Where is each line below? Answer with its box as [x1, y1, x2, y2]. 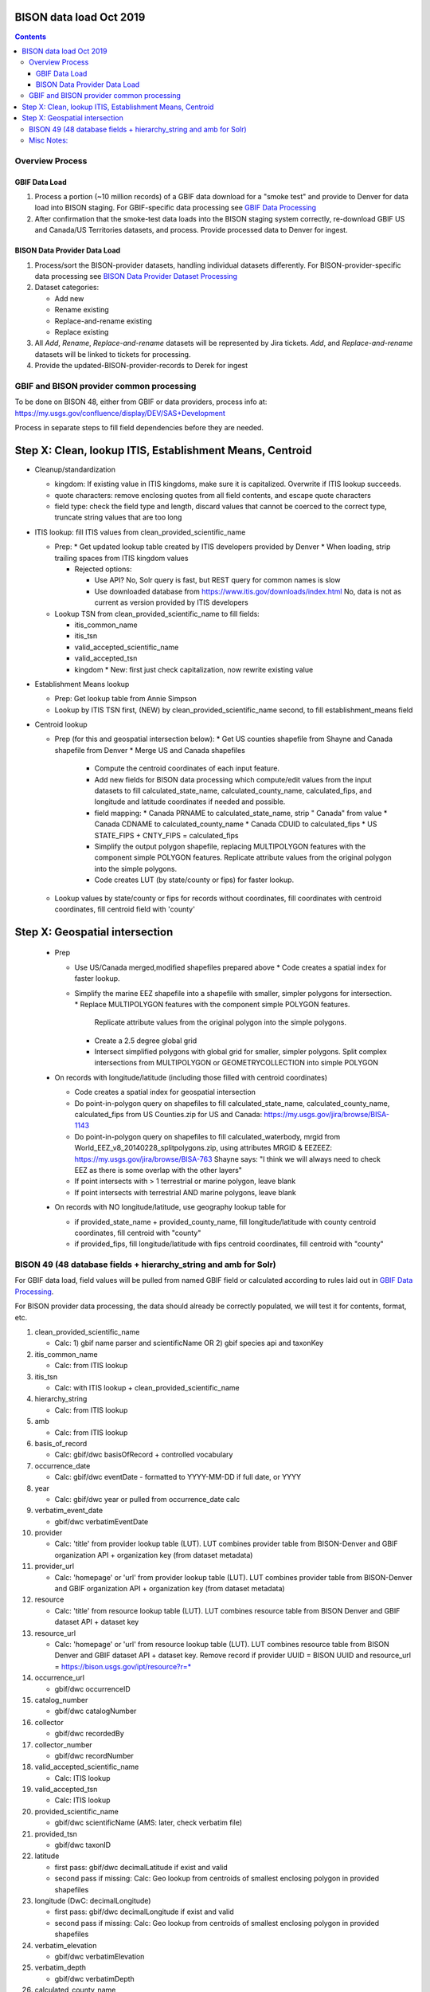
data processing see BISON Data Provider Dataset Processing [34, 271, 238, 280]
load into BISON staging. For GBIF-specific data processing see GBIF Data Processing [34, 203, 317, 213]
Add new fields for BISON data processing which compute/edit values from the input [94, 774, 372, 784]
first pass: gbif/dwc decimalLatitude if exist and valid [54, 1862, 229, 1872]
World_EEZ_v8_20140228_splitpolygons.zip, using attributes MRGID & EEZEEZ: [74, 1143, 332, 1153]
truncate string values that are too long [54, 512, 182, 522]
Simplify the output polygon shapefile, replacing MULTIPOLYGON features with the [94, 841, 366, 851]
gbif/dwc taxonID [54, 1841, 111, 1850]
